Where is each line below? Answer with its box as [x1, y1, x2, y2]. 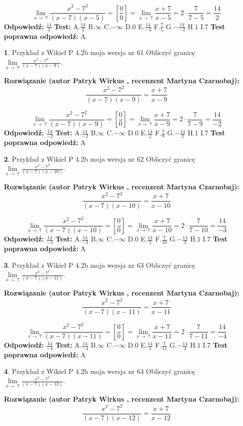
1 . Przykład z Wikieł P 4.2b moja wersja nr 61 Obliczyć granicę [4, 47, 195, 57]
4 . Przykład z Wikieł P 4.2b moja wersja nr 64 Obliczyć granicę [4, 366, 195, 376]
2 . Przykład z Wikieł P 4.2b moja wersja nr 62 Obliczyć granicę [4, 153, 195, 164]
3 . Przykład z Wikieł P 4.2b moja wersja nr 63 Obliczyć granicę [4, 259, 195, 270]
